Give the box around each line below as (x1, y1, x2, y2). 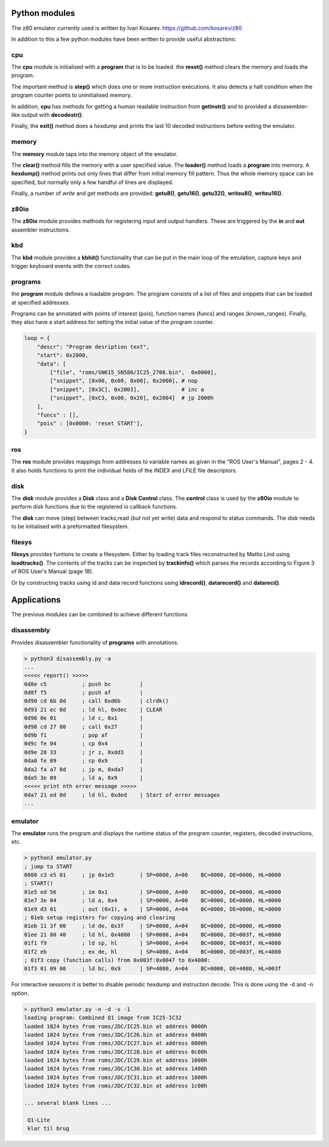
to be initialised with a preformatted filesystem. (11, 523, 129, 530)
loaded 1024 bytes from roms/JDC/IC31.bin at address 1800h (24, 1074, 208, 1081)
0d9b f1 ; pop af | (24, 732, 143, 739)
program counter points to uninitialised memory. (11, 91, 132, 99)
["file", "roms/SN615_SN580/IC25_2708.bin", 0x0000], (49, 369, 218, 376)
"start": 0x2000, (37, 352, 89, 359)
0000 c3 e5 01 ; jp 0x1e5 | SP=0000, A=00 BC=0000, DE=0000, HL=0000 (24, 872, 281, 878)
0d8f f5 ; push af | (24, 689, 143, 696)
